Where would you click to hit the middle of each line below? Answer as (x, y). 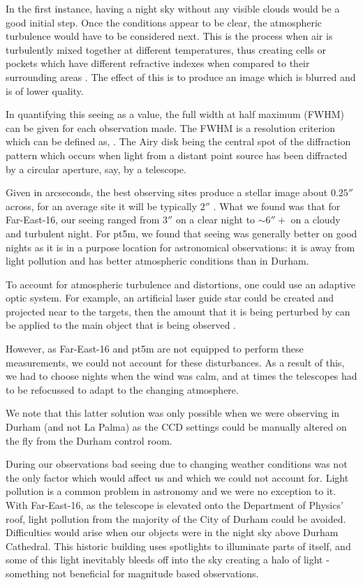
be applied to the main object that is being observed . (121, 325)
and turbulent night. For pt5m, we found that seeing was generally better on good (181, 233)
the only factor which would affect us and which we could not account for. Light (177, 477)
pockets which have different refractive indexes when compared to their (158, 63)
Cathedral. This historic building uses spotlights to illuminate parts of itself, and (178, 546)
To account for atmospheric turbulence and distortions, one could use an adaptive (180, 284)
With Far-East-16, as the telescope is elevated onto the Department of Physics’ (175, 505)
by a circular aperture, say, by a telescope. (96, 169)
